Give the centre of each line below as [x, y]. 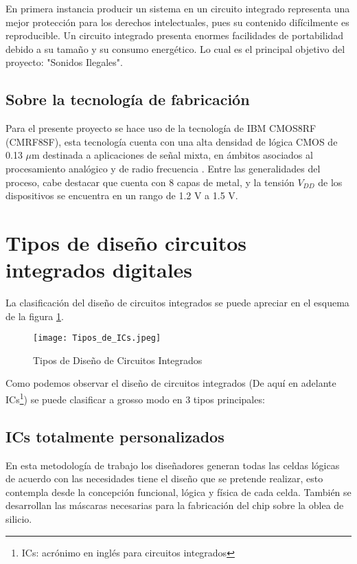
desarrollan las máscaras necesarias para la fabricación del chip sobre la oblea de [175, 505]
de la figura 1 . [35, 316]
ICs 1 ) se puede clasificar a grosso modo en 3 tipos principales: [135, 398]
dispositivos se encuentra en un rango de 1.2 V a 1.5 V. [122, 195]
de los [330, 182]
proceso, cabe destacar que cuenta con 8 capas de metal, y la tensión [150, 182]
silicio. [19, 518]
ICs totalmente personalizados [115, 436]
